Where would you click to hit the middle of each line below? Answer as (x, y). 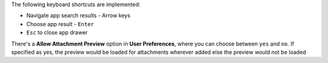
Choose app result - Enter (60, 24)
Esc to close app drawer (57, 33)
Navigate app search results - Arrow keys (78, 16)
